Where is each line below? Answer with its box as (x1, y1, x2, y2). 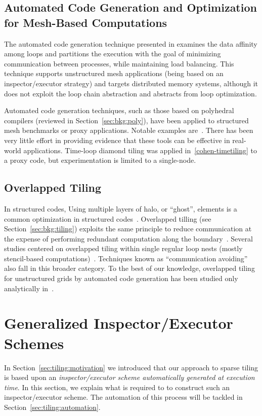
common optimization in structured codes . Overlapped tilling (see (4, 213, 211, 224)
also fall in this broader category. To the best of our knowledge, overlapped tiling (4, 263, 255, 273)
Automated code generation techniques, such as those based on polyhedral (4, 105, 234, 116)
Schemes (4, 332, 64, 353)
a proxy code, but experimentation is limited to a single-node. (4, 155, 196, 165)
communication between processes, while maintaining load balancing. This (4, 58, 234, 68)
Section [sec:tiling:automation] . (4, 401, 101, 412)
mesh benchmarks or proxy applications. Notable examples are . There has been (4, 125, 253, 135)
